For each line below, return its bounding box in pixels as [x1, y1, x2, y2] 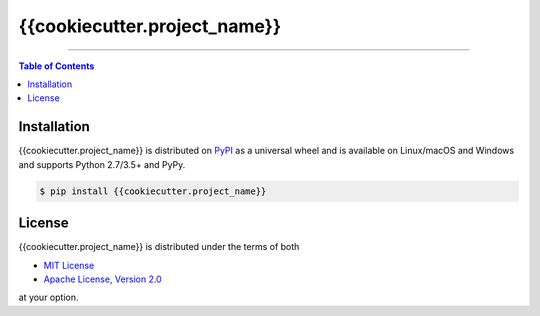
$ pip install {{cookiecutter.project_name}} [39, 185, 267, 197]
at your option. [18, 291, 79, 304]
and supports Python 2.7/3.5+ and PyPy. [18, 158, 186, 170]
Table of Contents [18, 60, 95, 72]
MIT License [43, 259, 95, 271]
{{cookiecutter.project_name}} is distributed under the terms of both [18, 241, 300, 253]
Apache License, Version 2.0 [43, 273, 162, 285]
